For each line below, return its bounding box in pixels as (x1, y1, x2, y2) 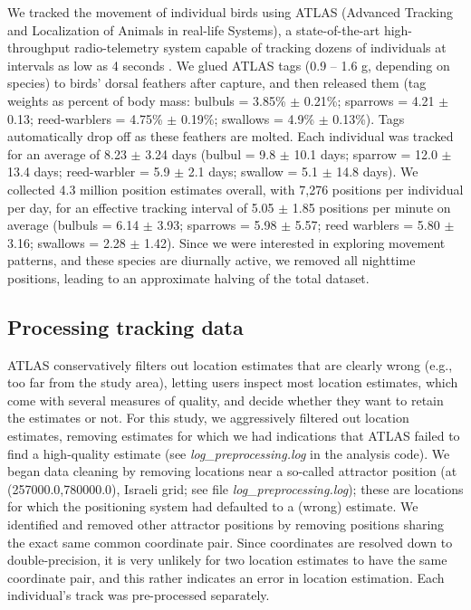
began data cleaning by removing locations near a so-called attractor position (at (7, 462, 457, 481)
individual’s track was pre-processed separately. (7, 586, 270, 605)
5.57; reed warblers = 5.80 (294, 215, 440, 234)
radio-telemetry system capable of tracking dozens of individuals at (73, 38, 447, 57)
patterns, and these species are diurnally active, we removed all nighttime (7, 251, 416, 270)
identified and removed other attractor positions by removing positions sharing (7, 515, 445, 534)
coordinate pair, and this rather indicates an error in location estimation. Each (7, 567, 445, 586)
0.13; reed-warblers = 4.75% (7, 109, 163, 128)
